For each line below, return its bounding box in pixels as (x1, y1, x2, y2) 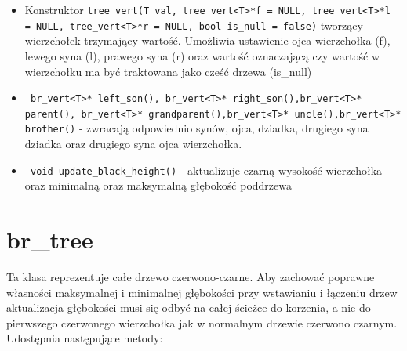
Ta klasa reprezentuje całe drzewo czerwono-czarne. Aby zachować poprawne (6, 269, 375, 285)
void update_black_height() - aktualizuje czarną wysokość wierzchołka (30, 161, 383, 178)
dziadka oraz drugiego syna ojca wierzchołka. (24, 136, 242, 152)
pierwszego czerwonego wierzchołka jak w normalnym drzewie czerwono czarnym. (6, 314, 398, 331)
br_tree (6, 223, 93, 255)
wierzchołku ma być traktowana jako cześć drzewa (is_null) (24, 63, 312, 79)
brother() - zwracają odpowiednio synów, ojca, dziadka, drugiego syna (24, 120, 369, 136)
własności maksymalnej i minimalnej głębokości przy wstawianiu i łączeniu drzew (6, 284, 398, 300)
